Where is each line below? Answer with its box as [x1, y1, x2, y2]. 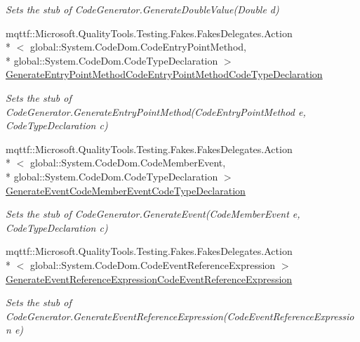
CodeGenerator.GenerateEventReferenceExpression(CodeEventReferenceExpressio [6, 308, 354, 323]
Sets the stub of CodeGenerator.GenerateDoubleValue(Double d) [6, 2, 279, 16]
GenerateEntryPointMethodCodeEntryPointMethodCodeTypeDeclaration [6, 67, 323, 81]
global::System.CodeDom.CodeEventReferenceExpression [29, 257, 276, 272]
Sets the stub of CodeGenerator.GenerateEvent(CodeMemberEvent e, [6, 206, 300, 221]
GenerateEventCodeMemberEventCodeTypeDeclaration [6, 183, 246, 197]
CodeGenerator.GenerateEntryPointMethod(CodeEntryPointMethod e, [6, 104, 306, 119]
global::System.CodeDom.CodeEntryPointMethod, [29, 39, 246, 54]
